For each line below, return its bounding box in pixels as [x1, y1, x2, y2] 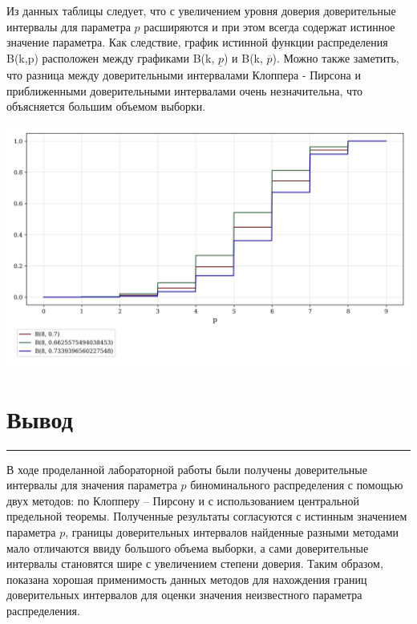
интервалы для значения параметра [6, 476, 177, 493]
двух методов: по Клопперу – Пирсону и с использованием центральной [6, 492, 359, 509]
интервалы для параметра [6, 18, 131, 34]
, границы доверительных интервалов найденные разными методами [65, 524, 399, 541]
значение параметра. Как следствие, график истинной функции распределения [6, 34, 388, 51]
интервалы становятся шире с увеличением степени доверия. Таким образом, [6, 555, 383, 572]
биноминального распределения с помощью [190, 476, 403, 493]
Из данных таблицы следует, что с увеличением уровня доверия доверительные [6, 2, 396, 18]
